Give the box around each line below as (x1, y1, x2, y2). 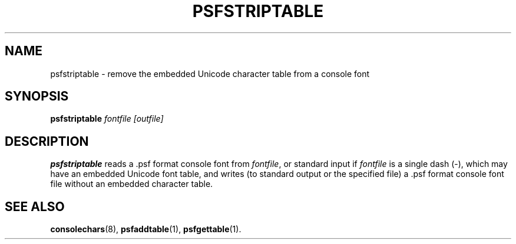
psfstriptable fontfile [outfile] (50, 113, 164, 124)
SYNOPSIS (5, 89, 69, 104)
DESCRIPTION (5, 133, 89, 149)
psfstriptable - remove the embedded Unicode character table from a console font (50, 68, 370, 79)
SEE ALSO (5, 199, 65, 214)
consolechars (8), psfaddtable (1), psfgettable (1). (50, 224, 242, 235)
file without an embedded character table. (50, 179, 213, 189)
